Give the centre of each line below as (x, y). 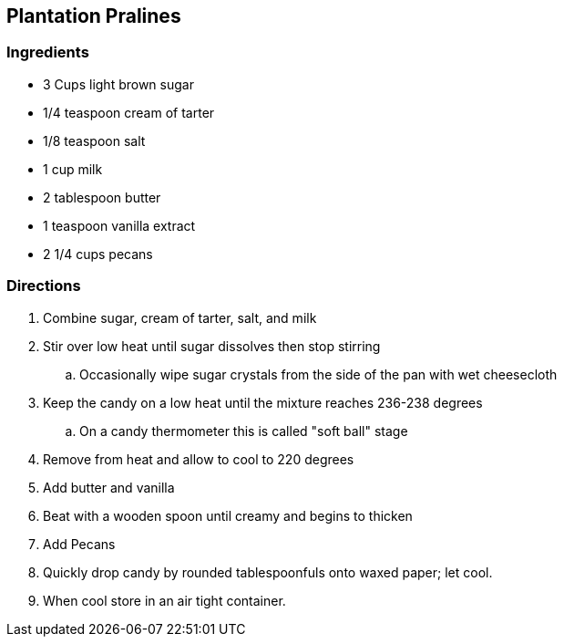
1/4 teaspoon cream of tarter (129, 112)
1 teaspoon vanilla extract (119, 225)
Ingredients (48, 52)
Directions (44, 286)
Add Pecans (79, 544)
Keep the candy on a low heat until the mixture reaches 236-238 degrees (263, 402)
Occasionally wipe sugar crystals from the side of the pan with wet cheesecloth (318, 374)
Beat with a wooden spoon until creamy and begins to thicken (228, 515)
